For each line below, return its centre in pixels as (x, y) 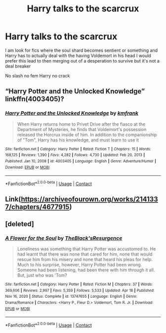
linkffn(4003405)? (35, 99)
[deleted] (20, 224)
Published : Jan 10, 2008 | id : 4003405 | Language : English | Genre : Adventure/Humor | (81, 161)
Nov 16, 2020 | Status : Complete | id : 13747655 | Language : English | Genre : (71, 297)
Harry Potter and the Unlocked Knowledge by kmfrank (72, 113)
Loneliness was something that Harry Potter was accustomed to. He (86, 249)
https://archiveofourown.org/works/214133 (89, 199)
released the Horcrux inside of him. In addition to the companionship (87, 134)
